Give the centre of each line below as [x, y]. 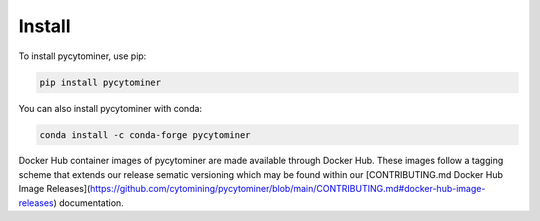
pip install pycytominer [100, 82]
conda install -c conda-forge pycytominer [145, 134]
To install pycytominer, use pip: [82, 56]
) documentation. [88, 202]
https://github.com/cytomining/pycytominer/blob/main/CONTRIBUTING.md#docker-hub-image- [288, 189]
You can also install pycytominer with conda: [110, 108]
